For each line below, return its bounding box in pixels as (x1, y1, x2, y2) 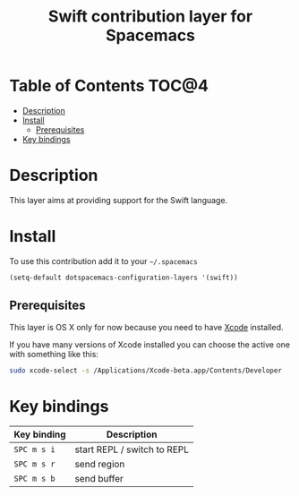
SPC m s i (13, 445, 56, 455)
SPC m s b (13, 474, 56, 484)
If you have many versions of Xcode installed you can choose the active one (9, 338, 291, 350)
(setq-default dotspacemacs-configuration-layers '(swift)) (9, 273, 239, 282)
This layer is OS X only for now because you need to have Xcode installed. (9, 321, 284, 332)
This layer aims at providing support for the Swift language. (9, 194, 228, 205)
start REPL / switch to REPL (74, 443, 190, 456)
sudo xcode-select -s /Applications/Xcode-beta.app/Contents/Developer (9, 365, 282, 375)
